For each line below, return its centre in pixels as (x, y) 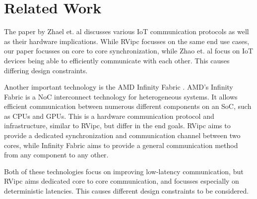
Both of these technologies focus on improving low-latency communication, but (124, 171)
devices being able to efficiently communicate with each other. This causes (117, 60)
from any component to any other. (56, 155)
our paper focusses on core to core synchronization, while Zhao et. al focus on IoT (129, 51)
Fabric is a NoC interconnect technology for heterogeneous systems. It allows (121, 96)
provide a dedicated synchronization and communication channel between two (122, 135)
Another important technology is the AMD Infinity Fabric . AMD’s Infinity (119, 87)
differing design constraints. (46, 70)
